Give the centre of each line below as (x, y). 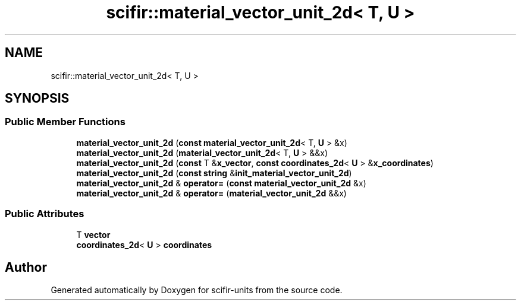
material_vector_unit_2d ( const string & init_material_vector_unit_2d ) (214, 173)
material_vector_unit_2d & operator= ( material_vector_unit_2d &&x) (211, 193)
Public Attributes (45, 214)
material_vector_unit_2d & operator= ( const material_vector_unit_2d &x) (221, 183)
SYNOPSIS (37, 99)
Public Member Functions (65, 122)
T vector (93, 234)
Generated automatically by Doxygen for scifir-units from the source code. (197, 290)
